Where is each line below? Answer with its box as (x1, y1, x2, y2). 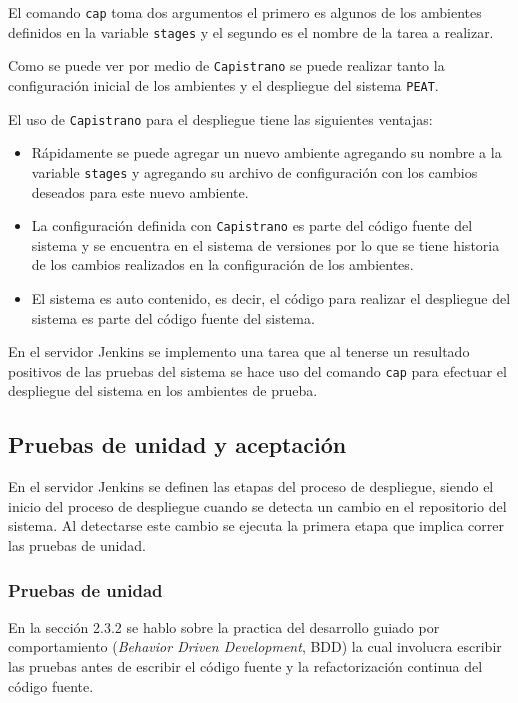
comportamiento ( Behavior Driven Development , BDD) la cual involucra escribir (8, 636, 502, 657)
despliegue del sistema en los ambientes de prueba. (8, 380, 318, 401)
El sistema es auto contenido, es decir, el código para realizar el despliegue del (31, 287, 511, 308)
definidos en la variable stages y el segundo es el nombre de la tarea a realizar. (8, 21, 494, 42)
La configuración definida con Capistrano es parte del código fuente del (31, 215, 473, 236)
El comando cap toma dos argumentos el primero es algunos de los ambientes (8, 2, 482, 22)
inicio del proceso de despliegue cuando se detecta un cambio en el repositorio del (8, 495, 507, 516)
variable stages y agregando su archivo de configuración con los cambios (31, 161, 478, 182)
